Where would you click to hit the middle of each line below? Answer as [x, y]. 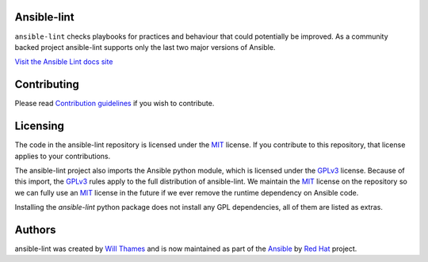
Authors [35, 230]
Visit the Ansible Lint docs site [64, 62]
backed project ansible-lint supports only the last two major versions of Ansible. [145, 47]
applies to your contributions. [63, 156]
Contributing [47, 84]
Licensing [40, 126]
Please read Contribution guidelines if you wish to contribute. [115, 104]
